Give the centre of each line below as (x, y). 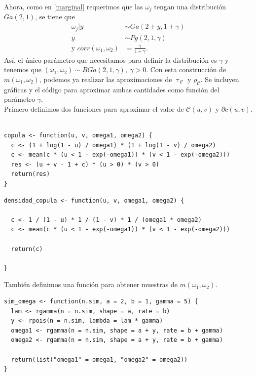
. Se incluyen (220, 79)
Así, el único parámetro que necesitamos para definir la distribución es (110, 60)
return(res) (31, 174)
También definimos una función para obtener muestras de (91, 284)
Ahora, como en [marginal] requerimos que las (73, 6)
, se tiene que (55, 17)
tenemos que (23, 69)
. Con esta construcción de (186, 69)
